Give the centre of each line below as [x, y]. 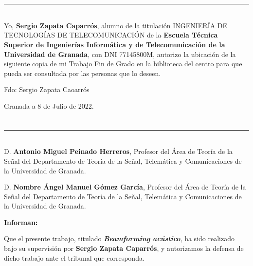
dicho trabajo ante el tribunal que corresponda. [74, 257]
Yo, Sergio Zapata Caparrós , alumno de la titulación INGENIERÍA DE [116, 25]
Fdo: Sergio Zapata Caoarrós [47, 89]
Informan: [21, 222]
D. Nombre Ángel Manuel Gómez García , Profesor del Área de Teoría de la [125, 187]
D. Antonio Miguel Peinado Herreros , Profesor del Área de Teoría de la [118, 151]
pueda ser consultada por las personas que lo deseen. [82, 73]
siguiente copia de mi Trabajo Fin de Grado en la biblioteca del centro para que [123, 64]
